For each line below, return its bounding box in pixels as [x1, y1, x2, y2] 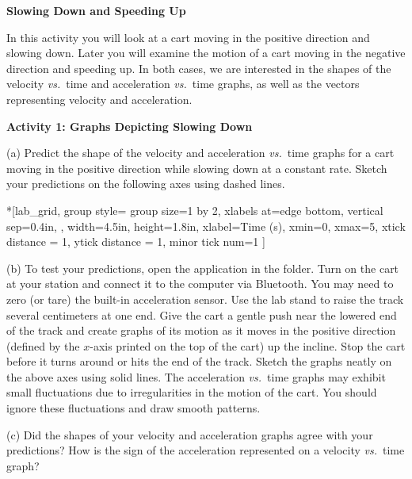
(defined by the [6, 337, 80, 354]
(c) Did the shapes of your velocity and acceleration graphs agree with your [6, 426, 373, 443]
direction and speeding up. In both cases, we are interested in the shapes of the [6, 59, 391, 76]
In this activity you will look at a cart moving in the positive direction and [6, 29, 370, 45]
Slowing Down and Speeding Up [6, 2, 186, 18]
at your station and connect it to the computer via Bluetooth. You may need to [6, 275, 394, 292]
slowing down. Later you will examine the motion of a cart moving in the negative [6, 44, 406, 61]
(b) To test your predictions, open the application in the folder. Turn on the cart [6, 259, 399, 276]
